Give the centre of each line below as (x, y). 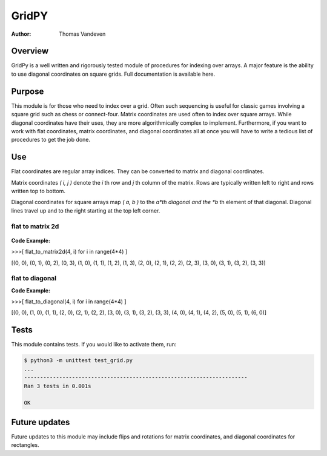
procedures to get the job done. (51, 140)
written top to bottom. (38, 191)
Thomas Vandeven (82, 34)
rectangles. (25, 445)
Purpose (28, 91)
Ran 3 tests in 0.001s (58, 386)
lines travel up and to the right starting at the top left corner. (86, 210)
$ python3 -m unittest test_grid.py (78, 361)
